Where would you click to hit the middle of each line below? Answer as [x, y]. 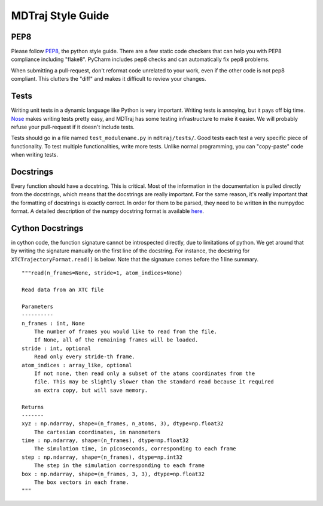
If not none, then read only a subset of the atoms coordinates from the [144, 373]
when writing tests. [34, 155]
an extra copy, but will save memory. [91, 390]
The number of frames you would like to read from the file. [126, 331]
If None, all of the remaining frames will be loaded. [116, 340]
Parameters [38, 306]
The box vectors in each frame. [81, 482]
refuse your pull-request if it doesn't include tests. [73, 127]
